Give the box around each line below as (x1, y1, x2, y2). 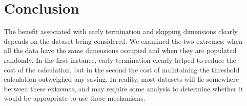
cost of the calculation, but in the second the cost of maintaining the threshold (4, 64, 240, 74)
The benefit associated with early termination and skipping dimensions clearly (4, 26, 238, 36)
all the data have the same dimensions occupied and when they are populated (4, 45, 237, 55)
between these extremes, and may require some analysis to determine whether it (4, 83, 244, 93)
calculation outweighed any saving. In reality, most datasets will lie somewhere (4, 74, 239, 84)
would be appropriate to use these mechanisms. (4, 93, 145, 103)
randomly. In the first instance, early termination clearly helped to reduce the (4, 54, 236, 65)
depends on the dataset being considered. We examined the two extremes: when (4, 35, 243, 46)
